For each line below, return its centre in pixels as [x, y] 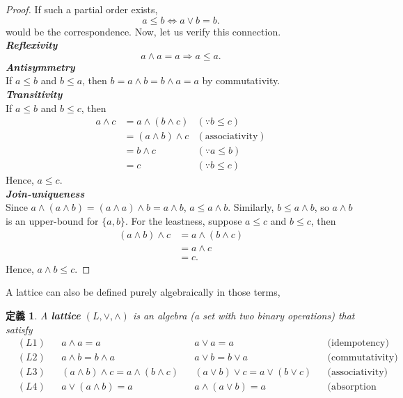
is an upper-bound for [52, 221]
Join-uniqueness [45, 193]
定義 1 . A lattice [43, 315]
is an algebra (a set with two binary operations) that [244, 315]
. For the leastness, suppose [183, 221]
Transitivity [34, 94]
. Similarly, [251, 207]
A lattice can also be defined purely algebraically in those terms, [143, 292]
